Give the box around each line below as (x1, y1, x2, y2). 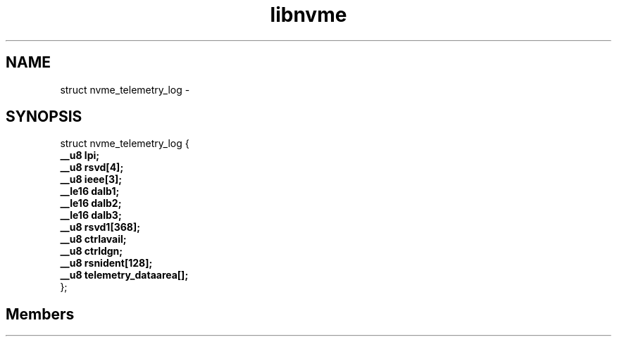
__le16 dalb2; (60, 197, 122, 210)
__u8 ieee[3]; (60, 173, 123, 186)
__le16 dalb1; (60, 185, 120, 198)
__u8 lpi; (60, 149, 100, 162)
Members (6, 305, 75, 323)
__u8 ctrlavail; (60, 233, 127, 246)
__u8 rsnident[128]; (60, 257, 153, 270)
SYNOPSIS (6, 108, 82, 126)
